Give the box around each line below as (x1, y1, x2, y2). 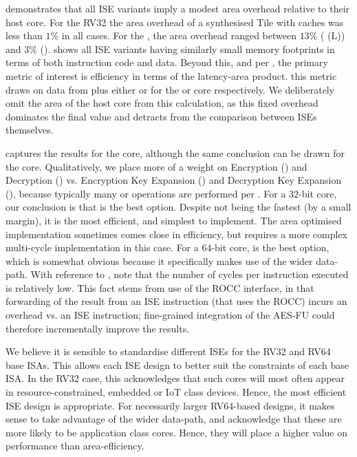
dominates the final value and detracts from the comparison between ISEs (6, 109, 317, 123)
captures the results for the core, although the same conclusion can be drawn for (6, 145, 345, 160)
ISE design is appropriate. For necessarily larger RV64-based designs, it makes (6, 398, 335, 412)
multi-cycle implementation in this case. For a (6, 240, 199, 255)
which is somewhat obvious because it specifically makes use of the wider (6, 253, 313, 268)
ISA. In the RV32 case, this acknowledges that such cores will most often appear (6, 371, 345, 385)
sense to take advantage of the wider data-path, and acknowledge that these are (6, 412, 342, 426)
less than (6, 28, 43, 43)
